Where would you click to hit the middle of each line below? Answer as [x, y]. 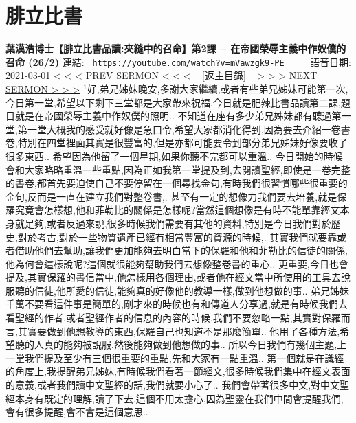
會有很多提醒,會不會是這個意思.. [77, 412]
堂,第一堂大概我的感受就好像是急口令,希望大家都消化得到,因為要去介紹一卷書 [178, 129]
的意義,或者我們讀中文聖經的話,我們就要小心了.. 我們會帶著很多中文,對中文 [173, 385]
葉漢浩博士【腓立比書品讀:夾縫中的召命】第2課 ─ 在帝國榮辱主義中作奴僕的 [176, 48]
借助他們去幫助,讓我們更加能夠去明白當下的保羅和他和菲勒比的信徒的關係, [181, 250]
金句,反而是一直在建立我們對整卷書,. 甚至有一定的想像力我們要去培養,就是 [171, 196]
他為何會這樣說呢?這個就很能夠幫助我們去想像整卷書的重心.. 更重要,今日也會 [177, 263]
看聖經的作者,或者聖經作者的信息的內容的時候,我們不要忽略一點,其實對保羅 [173, 318]
